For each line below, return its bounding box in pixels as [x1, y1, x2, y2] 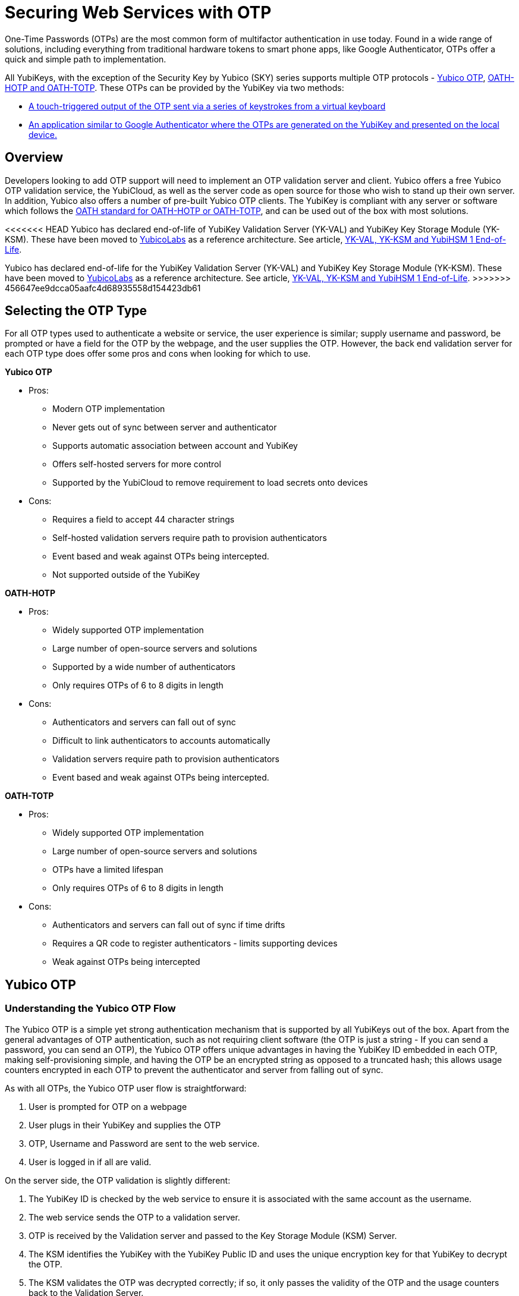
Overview [5, 150, 64, 165]
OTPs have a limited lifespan [52, 864, 163, 875]
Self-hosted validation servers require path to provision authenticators [52, 533, 327, 543]
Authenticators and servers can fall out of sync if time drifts [52, 920, 285, 930]
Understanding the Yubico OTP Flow [5, 1002, 176, 1015]
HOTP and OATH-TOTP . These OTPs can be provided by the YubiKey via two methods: [5, 82, 344, 93]
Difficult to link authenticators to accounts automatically [52, 735, 270, 746]
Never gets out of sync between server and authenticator [52, 422, 277, 433]
